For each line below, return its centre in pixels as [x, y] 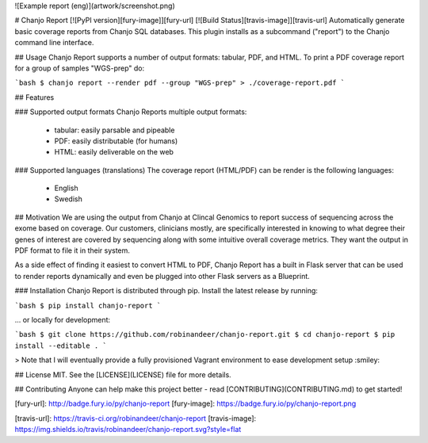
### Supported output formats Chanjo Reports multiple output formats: [131, 112]
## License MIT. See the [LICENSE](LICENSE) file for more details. [123, 374]
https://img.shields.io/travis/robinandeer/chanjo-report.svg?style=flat [128, 430]
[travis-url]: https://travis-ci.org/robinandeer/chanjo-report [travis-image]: [136, 418]
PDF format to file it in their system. [73, 250]
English [66, 188]
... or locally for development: [63, 319]
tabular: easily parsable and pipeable [115, 130]
